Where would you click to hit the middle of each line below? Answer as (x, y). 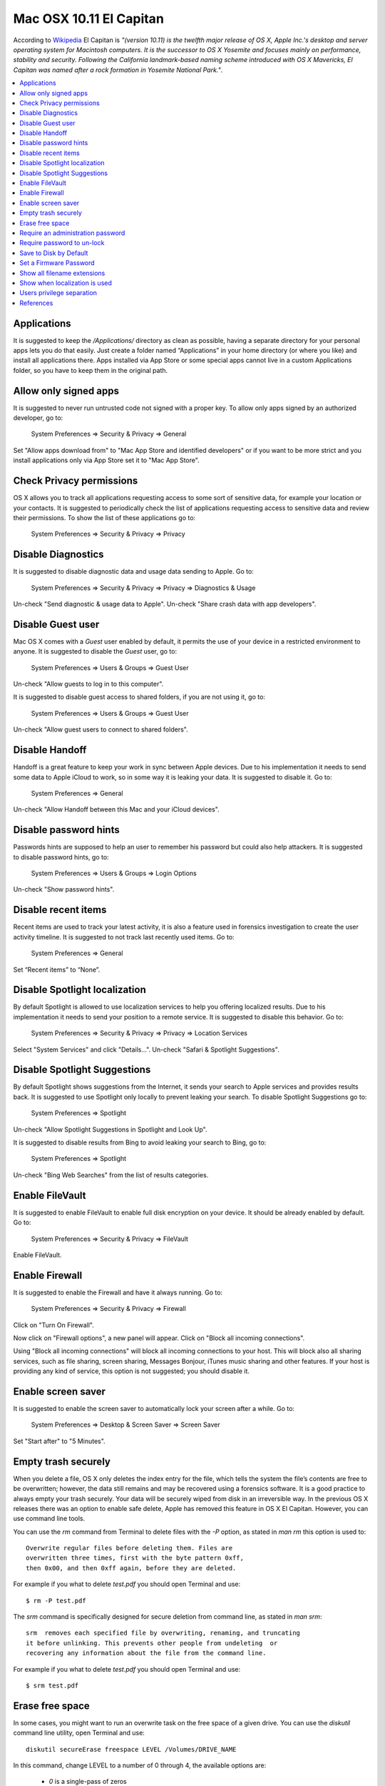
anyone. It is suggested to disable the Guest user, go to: (95, 652)
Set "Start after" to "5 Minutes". (60, 1441)
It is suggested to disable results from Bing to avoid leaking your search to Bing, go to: (140, 1142)
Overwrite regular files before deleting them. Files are (129, 1548)
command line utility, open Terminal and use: (79, 1733)
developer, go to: (38, 418)
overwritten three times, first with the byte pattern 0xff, (135, 1558)
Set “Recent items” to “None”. (57, 969)
